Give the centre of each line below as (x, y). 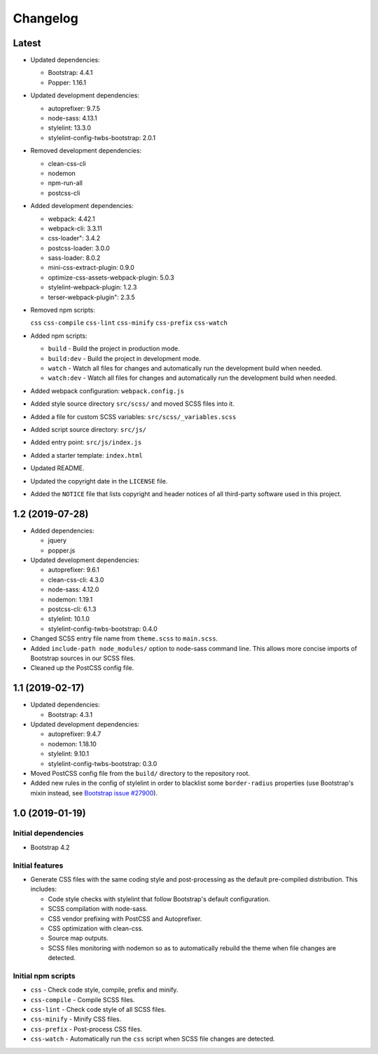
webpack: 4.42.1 (71, 219)
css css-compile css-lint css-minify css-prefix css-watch (129, 323)
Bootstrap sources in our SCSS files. (83, 658)
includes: (44, 889)
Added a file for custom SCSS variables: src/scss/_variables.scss (133, 416)
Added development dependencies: (82, 206)
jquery (57, 540)
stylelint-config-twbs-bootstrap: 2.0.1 (102, 137)
